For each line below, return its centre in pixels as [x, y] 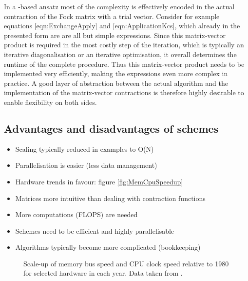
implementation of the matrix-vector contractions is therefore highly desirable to [124, 92]
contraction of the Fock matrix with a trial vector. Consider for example [112, 16]
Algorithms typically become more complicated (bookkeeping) [108, 247]
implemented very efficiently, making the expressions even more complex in [116, 73]
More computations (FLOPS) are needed [76, 214]
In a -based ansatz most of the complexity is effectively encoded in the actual [119, 6]
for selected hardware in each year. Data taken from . [103, 273]
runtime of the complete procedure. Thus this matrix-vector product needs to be [124, 64]
